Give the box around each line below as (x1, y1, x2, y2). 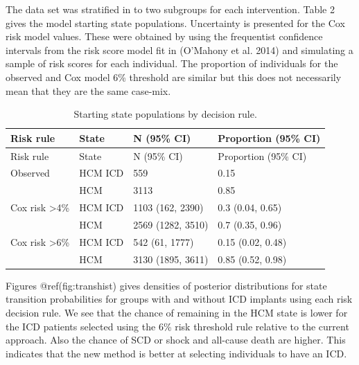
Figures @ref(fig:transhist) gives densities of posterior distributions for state (6, 278, 327, 292)
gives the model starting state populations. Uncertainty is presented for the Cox (6, 15, 345, 30)
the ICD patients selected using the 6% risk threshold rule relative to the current (6, 319, 349, 333)
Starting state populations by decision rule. (73, 107, 257, 121)
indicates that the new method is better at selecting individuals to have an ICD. (6, 346, 347, 360)
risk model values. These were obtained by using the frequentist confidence (6, 29, 323, 44)
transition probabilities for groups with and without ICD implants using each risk (6, 292, 353, 306)
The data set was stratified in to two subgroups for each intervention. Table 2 (6, 2, 335, 16)
